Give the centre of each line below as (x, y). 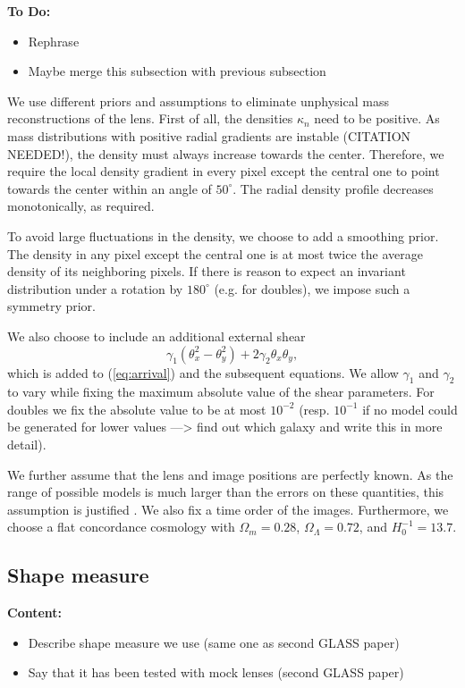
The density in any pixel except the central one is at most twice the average (215, 253)
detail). (27, 445)
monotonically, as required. (81, 206)
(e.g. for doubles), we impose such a (312, 288)
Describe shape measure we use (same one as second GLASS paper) (214, 642)
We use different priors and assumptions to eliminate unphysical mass (198, 101)
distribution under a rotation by (95, 288)
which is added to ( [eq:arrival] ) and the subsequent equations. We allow (203, 372)
